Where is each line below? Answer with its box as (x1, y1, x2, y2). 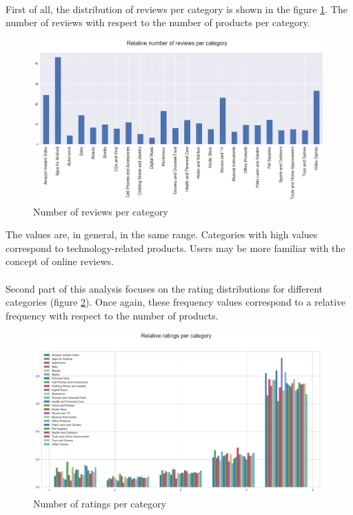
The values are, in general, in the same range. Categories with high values (6, 227, 318, 242)
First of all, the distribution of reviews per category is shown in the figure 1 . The (6, 1, 347, 16)
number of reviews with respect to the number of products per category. (6, 15, 310, 30)
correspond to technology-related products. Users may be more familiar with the (6, 240, 345, 255)
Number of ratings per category (33, 496, 167, 510)
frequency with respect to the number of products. (6, 308, 219, 322)
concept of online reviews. (6, 254, 114, 269)
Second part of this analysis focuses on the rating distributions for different (6, 281, 323, 295)
